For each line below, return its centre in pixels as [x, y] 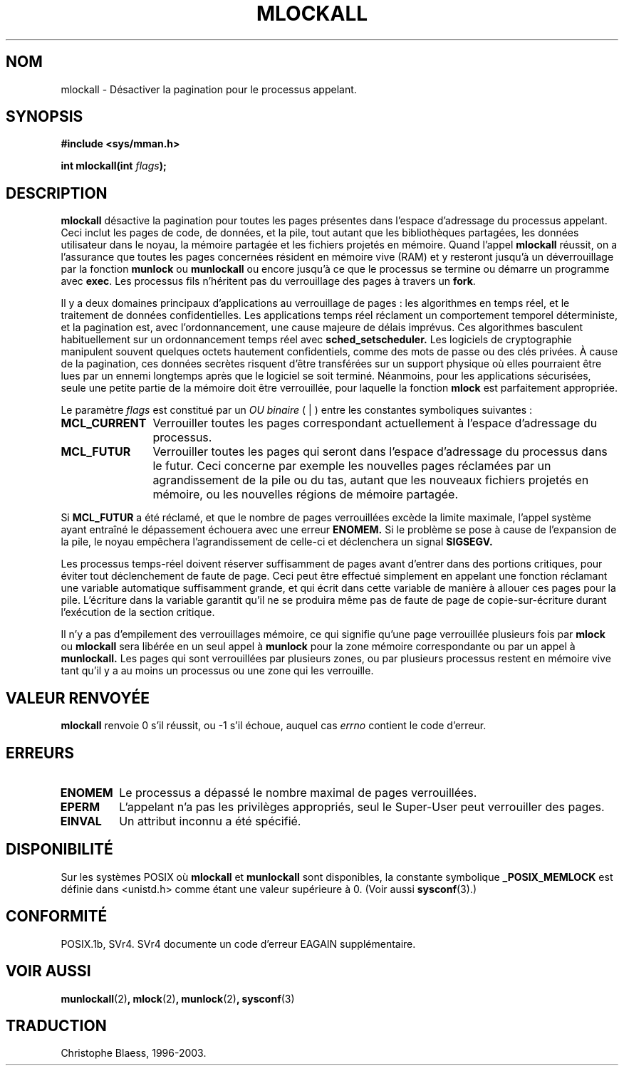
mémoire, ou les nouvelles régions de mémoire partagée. [306, 495]
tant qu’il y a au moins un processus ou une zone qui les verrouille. [217, 671]
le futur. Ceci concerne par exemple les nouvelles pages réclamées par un [352, 466]
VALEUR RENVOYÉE [78, 698]
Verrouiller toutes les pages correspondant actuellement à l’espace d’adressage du [375, 423]
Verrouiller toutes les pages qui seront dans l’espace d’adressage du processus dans [380, 452]
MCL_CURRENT [104, 423]
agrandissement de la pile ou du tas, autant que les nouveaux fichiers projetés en [371, 480]
